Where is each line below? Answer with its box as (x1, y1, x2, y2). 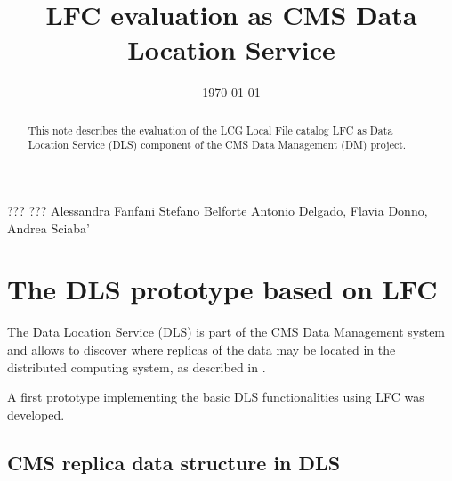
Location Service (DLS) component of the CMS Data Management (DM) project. (28, 137, 407, 152)
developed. (7, 404, 65, 423)
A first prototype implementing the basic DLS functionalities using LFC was (7, 387, 424, 406)
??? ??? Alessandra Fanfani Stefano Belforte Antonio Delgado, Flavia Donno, (7, 201, 428, 220)
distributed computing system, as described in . (7, 357, 266, 376)
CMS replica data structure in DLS (7, 448, 341, 476)
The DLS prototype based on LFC (7, 271, 438, 307)
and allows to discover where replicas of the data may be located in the (7, 339, 396, 358)
